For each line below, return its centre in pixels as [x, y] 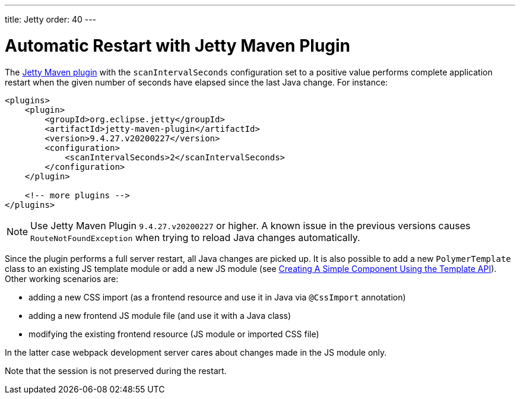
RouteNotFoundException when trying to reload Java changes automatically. [195, 237]
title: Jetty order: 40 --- [51, 19]
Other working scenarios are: [62, 278]
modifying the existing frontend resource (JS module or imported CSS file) [174, 334]
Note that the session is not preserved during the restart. [116, 370]
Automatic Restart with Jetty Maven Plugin [178, 45]
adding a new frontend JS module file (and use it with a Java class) [160, 315]
